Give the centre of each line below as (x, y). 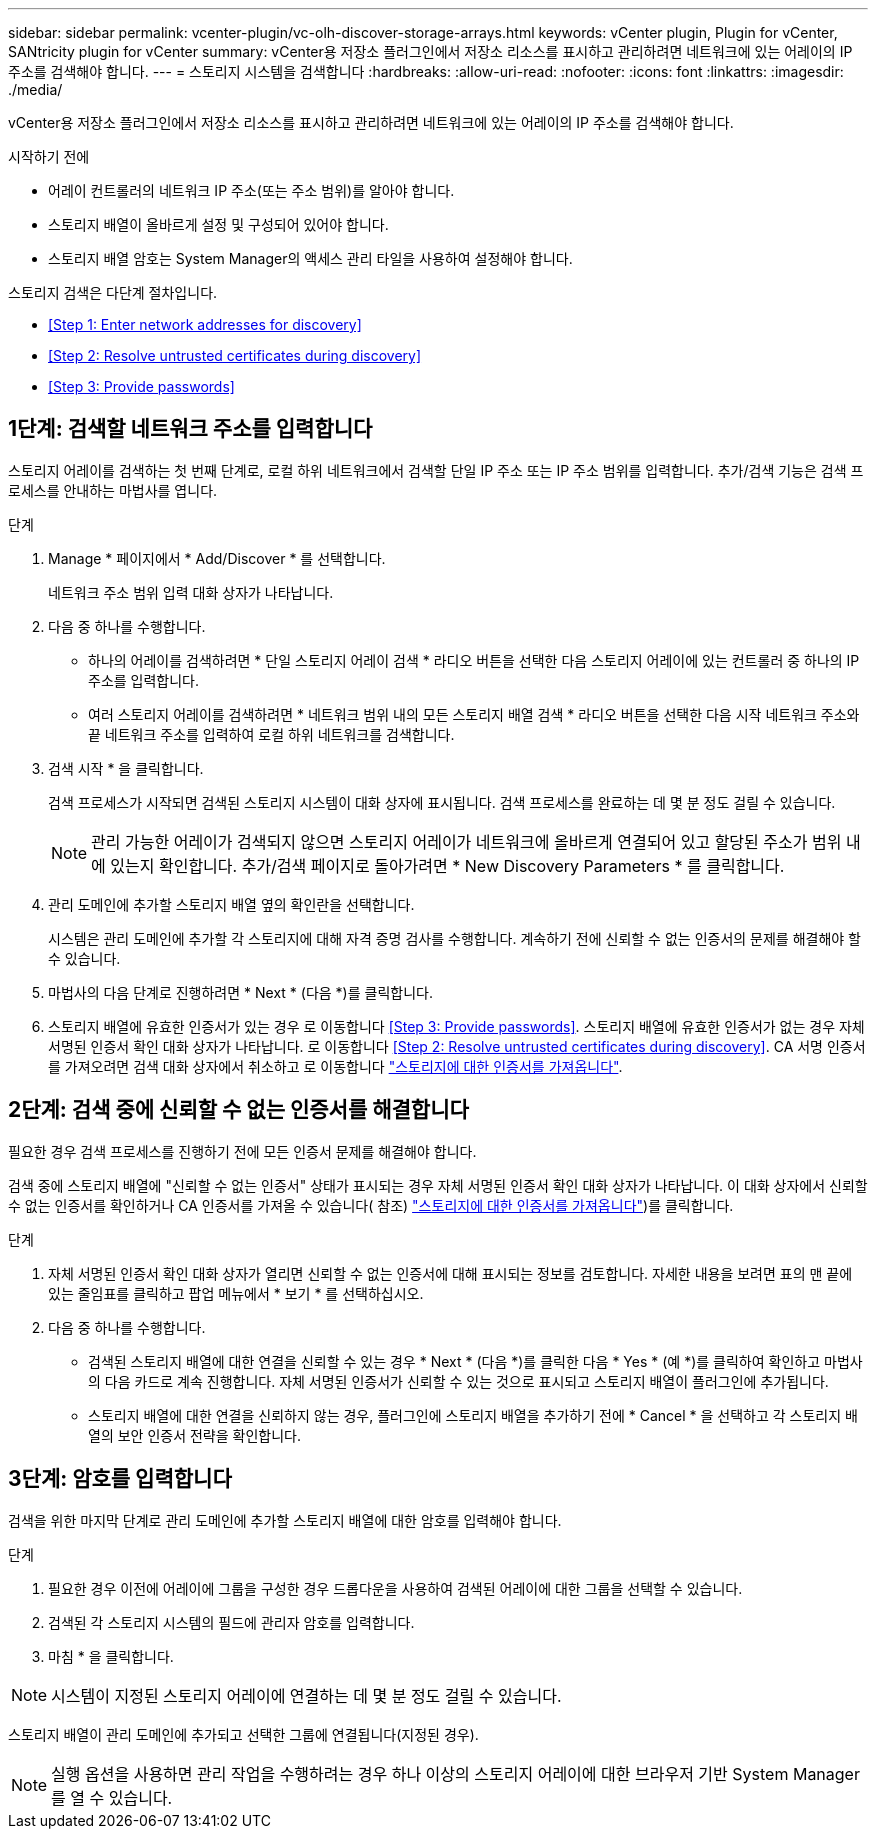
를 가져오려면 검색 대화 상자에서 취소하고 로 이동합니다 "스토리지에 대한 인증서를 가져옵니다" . (335, 1066)
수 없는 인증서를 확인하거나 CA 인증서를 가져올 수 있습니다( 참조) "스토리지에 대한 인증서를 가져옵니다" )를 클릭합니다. (371, 1205)
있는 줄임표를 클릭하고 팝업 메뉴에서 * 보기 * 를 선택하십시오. (236, 1293)
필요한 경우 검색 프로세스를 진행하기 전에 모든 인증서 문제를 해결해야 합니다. (242, 1151)
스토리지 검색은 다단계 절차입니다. (113, 292)
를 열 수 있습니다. (112, 1797)
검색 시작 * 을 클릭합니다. (126, 768)
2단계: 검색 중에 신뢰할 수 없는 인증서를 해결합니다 (238, 1110)
